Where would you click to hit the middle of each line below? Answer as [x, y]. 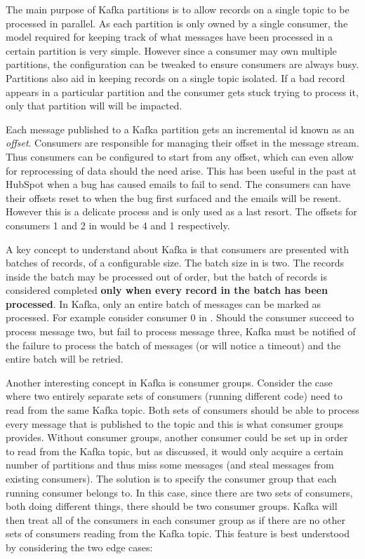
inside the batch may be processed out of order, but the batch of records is [166, 276]
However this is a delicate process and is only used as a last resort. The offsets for [181, 211]
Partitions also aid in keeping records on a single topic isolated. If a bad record [175, 78]
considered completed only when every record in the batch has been [167, 290]
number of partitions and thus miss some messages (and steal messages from [170, 465]
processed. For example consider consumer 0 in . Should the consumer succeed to [180, 317]
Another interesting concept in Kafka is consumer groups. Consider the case [169, 382]
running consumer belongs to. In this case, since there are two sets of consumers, [179, 492]
